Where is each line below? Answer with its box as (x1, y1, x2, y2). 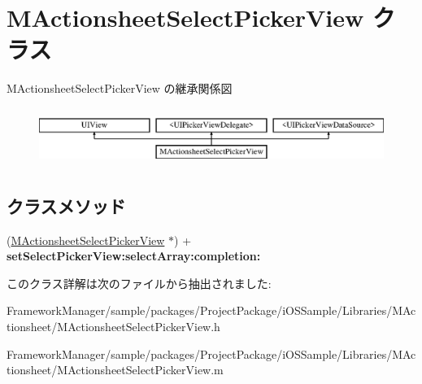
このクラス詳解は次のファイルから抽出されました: (7, 274, 272, 291)
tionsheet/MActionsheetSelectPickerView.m (7, 361, 224, 378)
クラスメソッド (7, 193, 126, 218)
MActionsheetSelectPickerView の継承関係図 (7, 80, 233, 97)
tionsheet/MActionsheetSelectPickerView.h (7, 318, 220, 335)
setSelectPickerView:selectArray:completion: (7, 247, 261, 264)
